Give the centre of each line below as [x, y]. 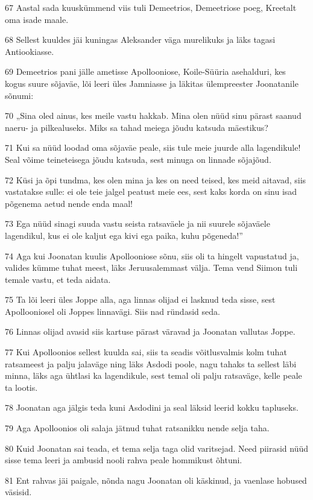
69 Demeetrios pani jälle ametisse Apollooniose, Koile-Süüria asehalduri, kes [145, 71]
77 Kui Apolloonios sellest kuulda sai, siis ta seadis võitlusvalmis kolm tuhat [146, 352]
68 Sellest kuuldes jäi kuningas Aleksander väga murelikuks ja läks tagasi [140, 40]
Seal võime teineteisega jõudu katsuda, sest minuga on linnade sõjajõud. [138, 159]
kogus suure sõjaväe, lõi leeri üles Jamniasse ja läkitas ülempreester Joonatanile [152, 83]
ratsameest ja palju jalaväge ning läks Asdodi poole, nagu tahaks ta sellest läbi [151, 363]
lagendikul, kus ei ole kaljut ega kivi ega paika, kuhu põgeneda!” [124, 235]
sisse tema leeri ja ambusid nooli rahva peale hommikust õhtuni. [124, 460]
